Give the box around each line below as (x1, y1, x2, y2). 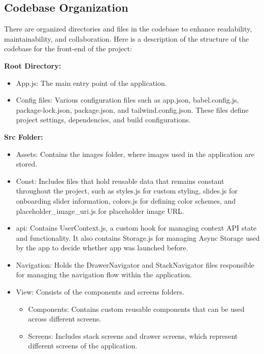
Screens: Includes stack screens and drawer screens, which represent (28, 330, 238, 341)
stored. (16, 158, 38, 169)
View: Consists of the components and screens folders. (16, 286, 184, 297)
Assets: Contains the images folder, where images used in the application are (16, 148, 255, 159)
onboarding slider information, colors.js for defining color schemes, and (16, 195, 236, 206)
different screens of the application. (28, 340, 138, 351)
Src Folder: (4, 131, 43, 142)
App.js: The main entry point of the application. (16, 77, 167, 88)
